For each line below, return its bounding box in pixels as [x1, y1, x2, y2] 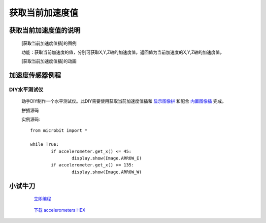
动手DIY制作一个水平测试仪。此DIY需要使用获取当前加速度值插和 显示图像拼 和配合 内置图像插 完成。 [21, 98, 227, 104]
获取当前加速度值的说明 [9, 26, 81, 34]
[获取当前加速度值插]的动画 [21, 58, 77, 64]
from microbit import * [30, 128, 88, 133]
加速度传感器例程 [9, 71, 61, 80]
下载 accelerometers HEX [33, 207, 86, 213]
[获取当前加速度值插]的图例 [21, 40, 77, 46]
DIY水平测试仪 [9, 86, 44, 93]
